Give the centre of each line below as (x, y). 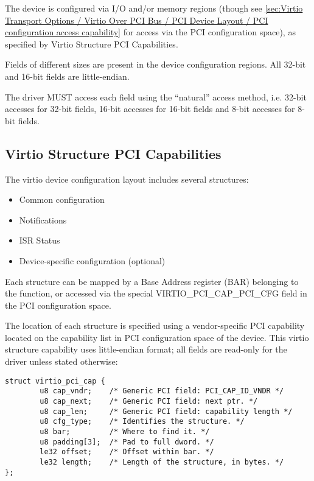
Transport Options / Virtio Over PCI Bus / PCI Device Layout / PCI (137, 20)
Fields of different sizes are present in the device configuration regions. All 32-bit (155, 64)
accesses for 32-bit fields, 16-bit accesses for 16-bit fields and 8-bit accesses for (150, 109)
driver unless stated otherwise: (61, 361)
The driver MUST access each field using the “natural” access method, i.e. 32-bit (156, 97)
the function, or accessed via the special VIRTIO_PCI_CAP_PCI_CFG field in (156, 293)
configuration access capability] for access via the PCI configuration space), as (150, 32)
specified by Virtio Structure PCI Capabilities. (92, 44)
